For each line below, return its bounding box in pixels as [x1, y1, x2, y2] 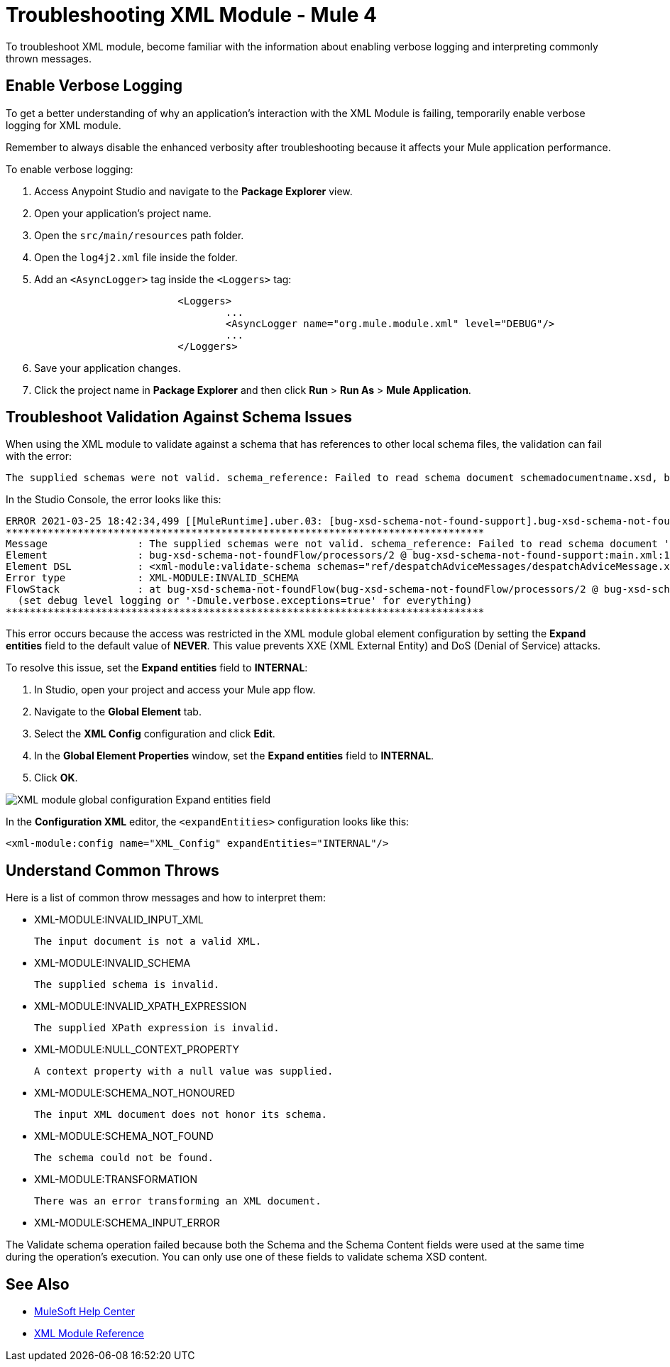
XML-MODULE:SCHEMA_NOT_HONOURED [34, 1087, 236, 1099]
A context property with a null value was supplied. [34, 1065, 334, 1077]
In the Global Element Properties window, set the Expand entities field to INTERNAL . [34, 750, 434, 762]
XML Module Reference [34, 1327, 144, 1340]
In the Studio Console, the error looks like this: [6, 493, 221, 506]
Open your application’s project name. [34, 207, 212, 219]
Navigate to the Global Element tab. [34, 706, 202, 718]
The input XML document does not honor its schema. [34, 1109, 328, 1121]
